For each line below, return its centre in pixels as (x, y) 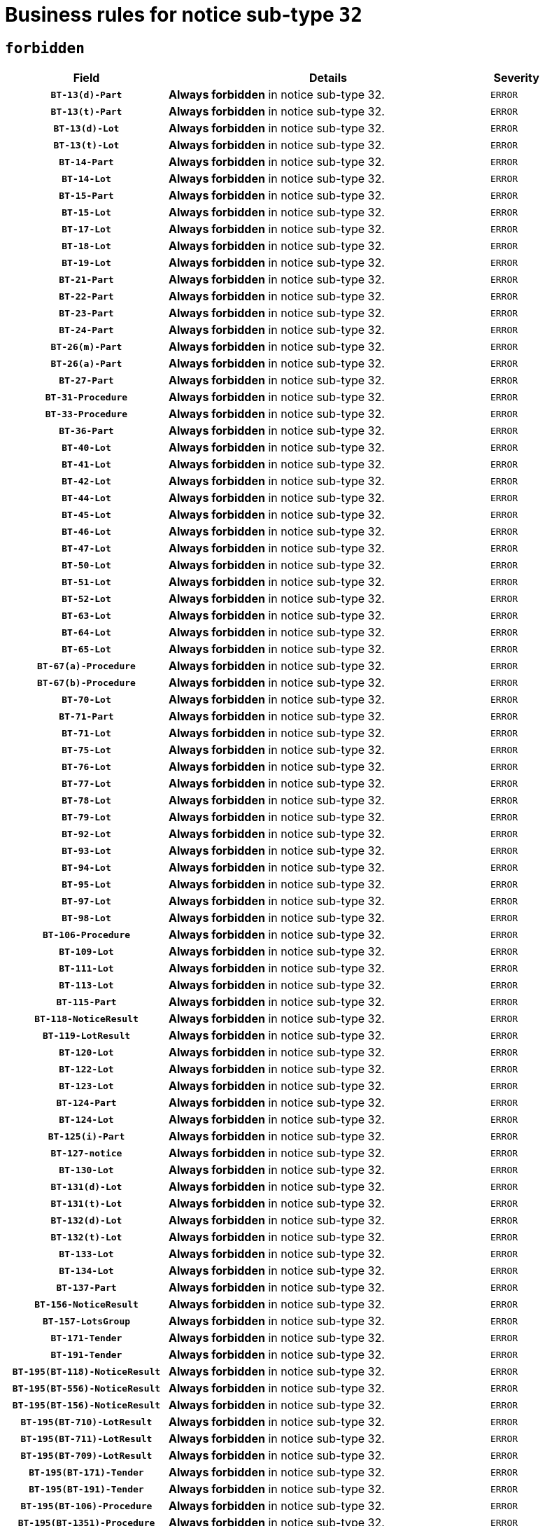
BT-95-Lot (86, 884)
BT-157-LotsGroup (86, 1321)
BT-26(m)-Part (86, 346)
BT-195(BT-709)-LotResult (86, 1455)
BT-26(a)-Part (86, 363)
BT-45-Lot (86, 514)
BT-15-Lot (86, 212)
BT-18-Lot (86, 246)
